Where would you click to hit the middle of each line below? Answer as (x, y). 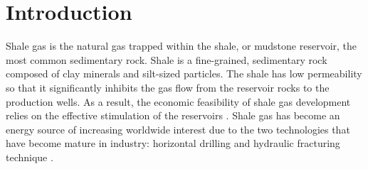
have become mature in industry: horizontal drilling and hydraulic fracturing (173, 143)
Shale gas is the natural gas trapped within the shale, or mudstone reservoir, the (182, 46)
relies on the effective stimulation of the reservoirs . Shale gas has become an (173, 115)
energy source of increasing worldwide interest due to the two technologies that (178, 129)
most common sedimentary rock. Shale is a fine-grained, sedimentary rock (167, 59)
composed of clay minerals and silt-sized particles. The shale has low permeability (184, 73)
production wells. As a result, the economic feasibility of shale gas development (178, 101)
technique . (30, 157)
